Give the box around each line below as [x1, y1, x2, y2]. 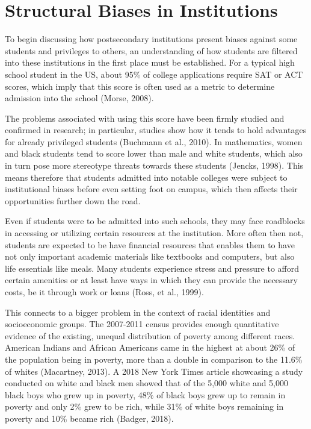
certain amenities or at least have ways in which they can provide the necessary [5, 274, 298, 286]
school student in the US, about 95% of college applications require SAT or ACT [5, 67, 303, 80]
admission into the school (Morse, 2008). [5, 92, 154, 104]
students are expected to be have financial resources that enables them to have [5, 238, 295, 251]
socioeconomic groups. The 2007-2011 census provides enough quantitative [5, 318, 279, 330]
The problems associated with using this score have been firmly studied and [5, 111, 285, 124]
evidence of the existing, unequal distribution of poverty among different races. [5, 329, 295, 342]
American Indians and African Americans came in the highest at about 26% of [5, 341, 295, 354]
